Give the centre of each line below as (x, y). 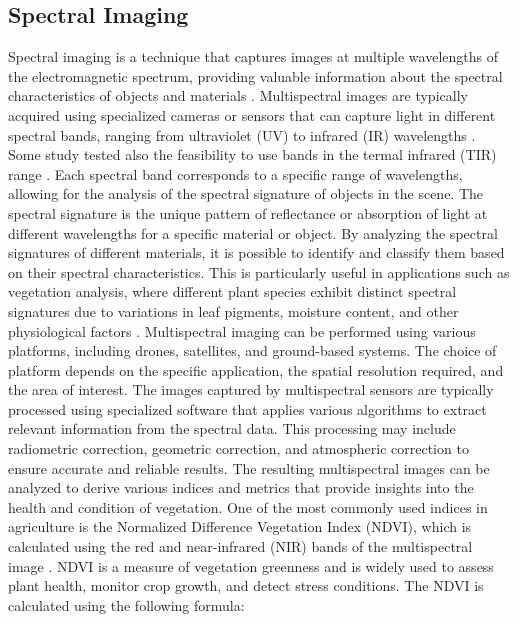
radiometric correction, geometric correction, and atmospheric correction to (238, 448)
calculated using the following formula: (126, 604)
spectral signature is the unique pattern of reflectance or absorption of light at (248, 212)
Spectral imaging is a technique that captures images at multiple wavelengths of (253, 56)
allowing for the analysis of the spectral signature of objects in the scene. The (246, 193)
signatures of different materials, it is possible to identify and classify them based (256, 252)
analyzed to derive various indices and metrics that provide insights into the (241, 487)
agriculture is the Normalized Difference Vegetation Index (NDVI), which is (240, 526)
